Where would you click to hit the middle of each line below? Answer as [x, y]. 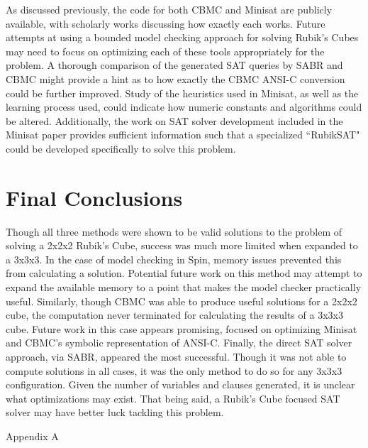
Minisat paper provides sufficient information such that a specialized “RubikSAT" [183, 135]
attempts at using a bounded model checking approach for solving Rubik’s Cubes [182, 37]
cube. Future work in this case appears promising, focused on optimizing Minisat [182, 328]
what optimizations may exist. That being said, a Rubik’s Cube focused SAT [173, 398]
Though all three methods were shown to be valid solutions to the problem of [174, 231]
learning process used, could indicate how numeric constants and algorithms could [184, 107]
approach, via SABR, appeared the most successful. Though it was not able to [176, 356]
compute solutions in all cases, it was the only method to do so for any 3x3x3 [174, 370]
